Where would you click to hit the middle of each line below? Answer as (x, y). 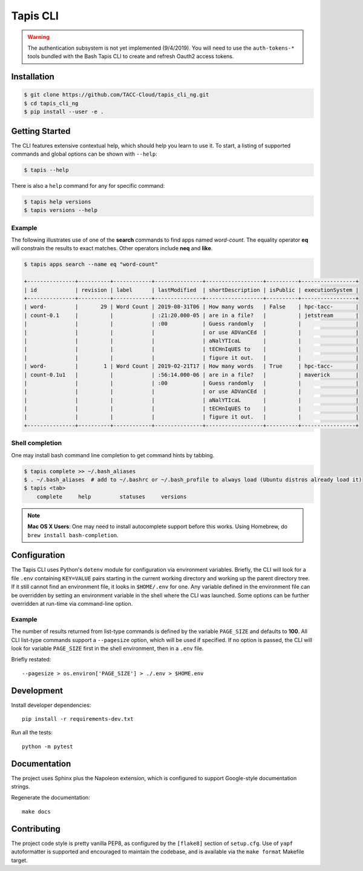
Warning (38, 37)
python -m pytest (47, 746)
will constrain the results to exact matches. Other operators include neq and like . (112, 248)
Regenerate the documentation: (51, 798)
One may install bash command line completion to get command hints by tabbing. (113, 455)
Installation (33, 77)
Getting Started (41, 131)
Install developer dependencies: (51, 705)
